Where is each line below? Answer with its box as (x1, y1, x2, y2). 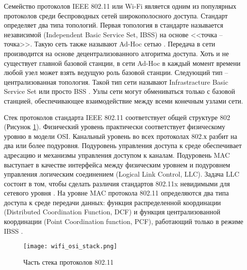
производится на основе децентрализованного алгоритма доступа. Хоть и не (4, 48, 229, 58)
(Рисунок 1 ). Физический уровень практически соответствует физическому (4, 121, 226, 132)
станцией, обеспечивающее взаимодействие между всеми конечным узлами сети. (4, 95, 243, 105)
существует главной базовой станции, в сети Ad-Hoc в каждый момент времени (4, 58, 241, 68)
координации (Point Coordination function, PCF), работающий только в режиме (4, 216, 244, 226)
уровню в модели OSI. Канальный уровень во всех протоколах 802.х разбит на (4, 131, 237, 141)
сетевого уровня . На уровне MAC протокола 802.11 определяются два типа (4, 188, 229, 198)
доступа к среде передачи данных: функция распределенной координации (4, 197, 221, 207)
